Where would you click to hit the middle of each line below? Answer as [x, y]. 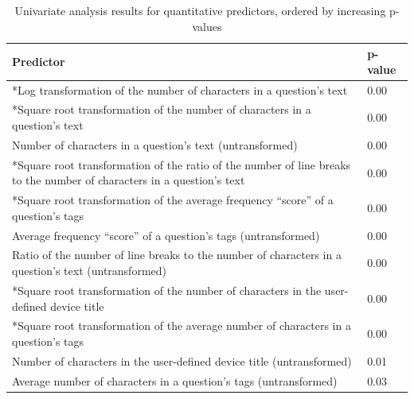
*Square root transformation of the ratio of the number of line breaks [182, 164]
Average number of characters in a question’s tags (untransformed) [175, 380]
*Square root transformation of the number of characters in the [167, 290]
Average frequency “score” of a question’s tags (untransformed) [166, 235]
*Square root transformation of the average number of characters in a [182, 325]
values [207, 26]
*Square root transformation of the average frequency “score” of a [173, 200]
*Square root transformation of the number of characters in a [162, 109]
